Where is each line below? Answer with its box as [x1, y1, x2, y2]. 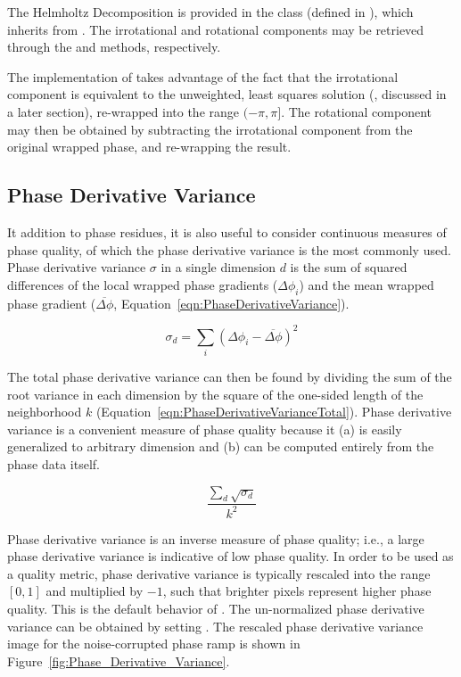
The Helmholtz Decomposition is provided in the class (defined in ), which [7, 3, 414, 21]
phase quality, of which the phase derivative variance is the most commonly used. [7, 240, 451, 259]
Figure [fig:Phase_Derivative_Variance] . [7, 651, 230, 670]
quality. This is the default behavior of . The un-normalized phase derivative [7, 599, 424, 618]
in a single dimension [161, 258, 276, 277]
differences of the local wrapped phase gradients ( [7, 275, 278, 293]
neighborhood [7, 402, 82, 421]
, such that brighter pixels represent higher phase [162, 582, 432, 600]
